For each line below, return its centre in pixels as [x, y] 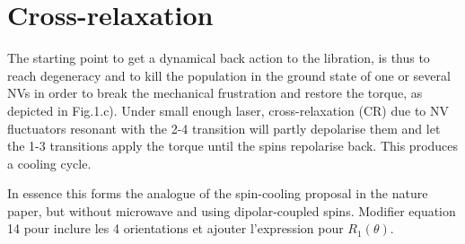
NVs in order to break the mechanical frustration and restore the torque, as [215, 93]
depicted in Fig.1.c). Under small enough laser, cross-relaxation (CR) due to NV [228, 110]
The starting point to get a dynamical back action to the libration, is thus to [219, 58]
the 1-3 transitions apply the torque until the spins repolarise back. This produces [233, 146]
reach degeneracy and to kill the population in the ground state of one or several [229, 75]
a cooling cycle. [49, 163]
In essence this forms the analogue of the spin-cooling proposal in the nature [218, 193]
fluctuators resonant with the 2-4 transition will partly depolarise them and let [224, 128]
